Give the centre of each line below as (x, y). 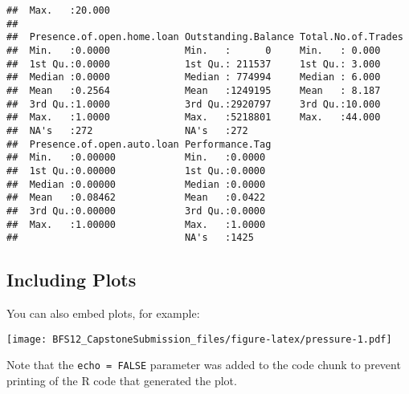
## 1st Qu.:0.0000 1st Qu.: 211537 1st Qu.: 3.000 (194, 64)
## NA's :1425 (130, 238)
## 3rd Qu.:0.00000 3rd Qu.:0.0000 (136, 211)
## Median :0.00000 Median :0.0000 (136, 184)
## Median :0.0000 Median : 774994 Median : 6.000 (194, 77)
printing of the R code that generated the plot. (122, 380)
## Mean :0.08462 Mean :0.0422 (136, 198)
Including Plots (72, 280)
